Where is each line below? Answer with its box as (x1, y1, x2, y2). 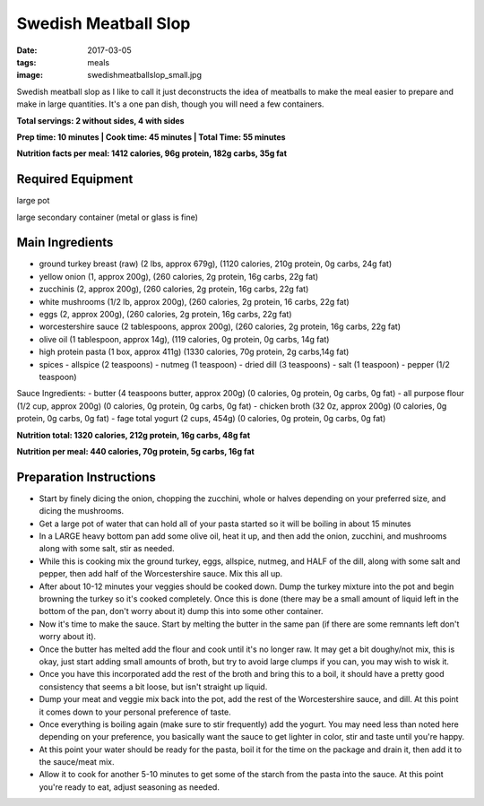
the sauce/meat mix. (39, 757, 115, 767)
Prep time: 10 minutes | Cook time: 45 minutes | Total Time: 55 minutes (16, 131, 286, 143)
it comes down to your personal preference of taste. (39, 706, 232, 717)
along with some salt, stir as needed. (39, 543, 175, 554)
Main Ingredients (16, 235, 114, 250)
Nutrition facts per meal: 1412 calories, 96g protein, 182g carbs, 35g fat (16, 148, 287, 159)
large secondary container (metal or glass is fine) (16, 212, 199, 222)
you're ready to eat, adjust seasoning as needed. (39, 781, 220, 793)
